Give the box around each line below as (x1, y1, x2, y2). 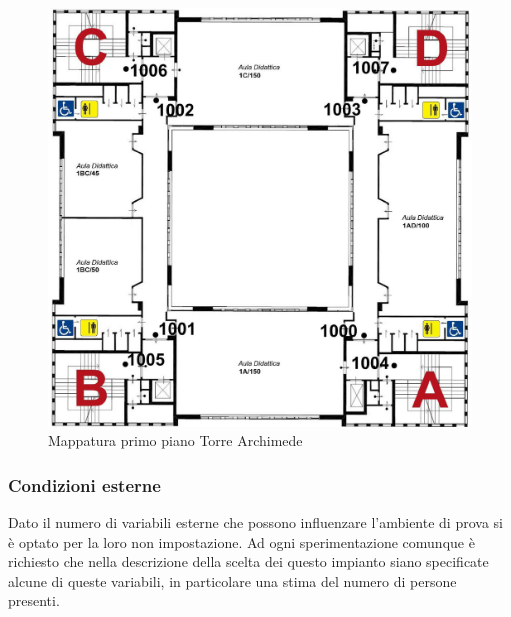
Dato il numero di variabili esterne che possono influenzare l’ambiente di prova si (8, 512, 503, 533)
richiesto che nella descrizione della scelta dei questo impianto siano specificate (8, 551, 489, 572)
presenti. (8, 590, 60, 611)
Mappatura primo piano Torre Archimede (48, 430, 303, 451)
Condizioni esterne (8, 472, 161, 497)
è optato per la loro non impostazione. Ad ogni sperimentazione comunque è (8, 531, 475, 552)
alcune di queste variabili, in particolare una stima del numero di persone (8, 570, 457, 591)
